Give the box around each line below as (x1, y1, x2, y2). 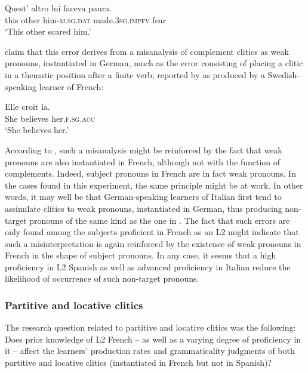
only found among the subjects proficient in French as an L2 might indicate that (5, 226, 299, 238)
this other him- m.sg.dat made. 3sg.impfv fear (5, 13, 167, 26)
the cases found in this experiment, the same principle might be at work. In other (5, 178, 303, 191)
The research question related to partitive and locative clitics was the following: (5, 321, 296, 334)
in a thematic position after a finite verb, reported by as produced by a (5, 68, 265, 81)
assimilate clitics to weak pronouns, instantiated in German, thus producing (5, 202, 282, 214)
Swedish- (267, 68, 300, 81)
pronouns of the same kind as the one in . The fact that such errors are (29, 214, 290, 226)
